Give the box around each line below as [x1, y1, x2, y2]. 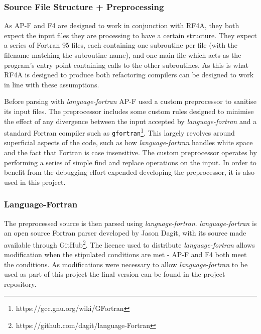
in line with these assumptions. [4, 79, 99, 89]
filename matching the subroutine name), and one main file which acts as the [4, 50, 241, 60]
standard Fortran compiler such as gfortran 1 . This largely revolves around [4, 126, 235, 138]
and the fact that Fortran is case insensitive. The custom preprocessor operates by [4, 147, 257, 158]
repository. [4, 278, 37, 289]
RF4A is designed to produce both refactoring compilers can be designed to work [4, 69, 254, 80]
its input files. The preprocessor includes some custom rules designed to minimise [4, 105, 254, 116]
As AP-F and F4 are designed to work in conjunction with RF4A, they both [4, 20, 239, 31]
